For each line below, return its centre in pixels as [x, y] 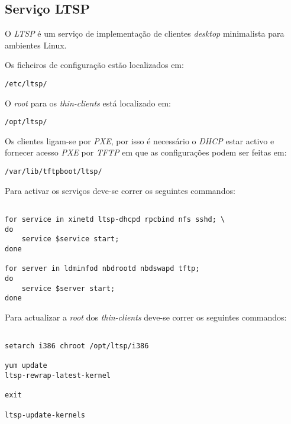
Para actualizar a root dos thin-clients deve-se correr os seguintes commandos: [146, 317]
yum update [26, 366]
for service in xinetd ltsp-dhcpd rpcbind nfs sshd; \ [115, 219]
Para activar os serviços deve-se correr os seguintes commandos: [120, 190]
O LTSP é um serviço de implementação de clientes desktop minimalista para [145, 33]
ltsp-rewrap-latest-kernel [58, 376]
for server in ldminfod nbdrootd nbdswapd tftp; [102, 269]
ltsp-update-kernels [45, 415]
